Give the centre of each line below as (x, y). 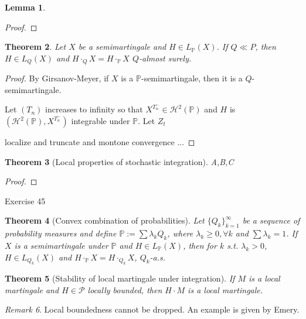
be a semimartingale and (122, 47)
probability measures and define (61, 233)
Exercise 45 (25, 200)
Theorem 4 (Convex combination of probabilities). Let (105, 220)
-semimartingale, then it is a (192, 78)
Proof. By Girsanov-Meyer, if (57, 78)
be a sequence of (271, 220)
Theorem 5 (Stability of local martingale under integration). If (120, 278)
